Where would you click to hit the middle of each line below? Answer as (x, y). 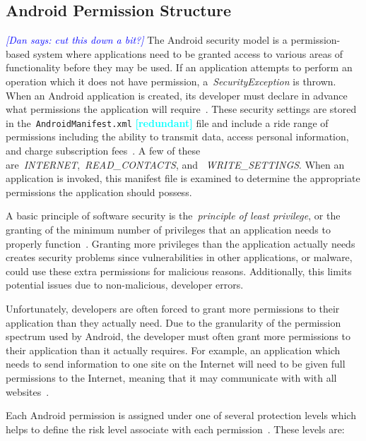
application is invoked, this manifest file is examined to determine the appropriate (183, 178)
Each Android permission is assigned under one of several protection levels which (181, 415)
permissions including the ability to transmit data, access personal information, (177, 137)
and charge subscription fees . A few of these (103, 151)
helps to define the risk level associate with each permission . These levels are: (175, 429)
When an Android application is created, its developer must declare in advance (177, 95)
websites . (28, 391)
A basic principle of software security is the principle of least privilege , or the (173, 216)
